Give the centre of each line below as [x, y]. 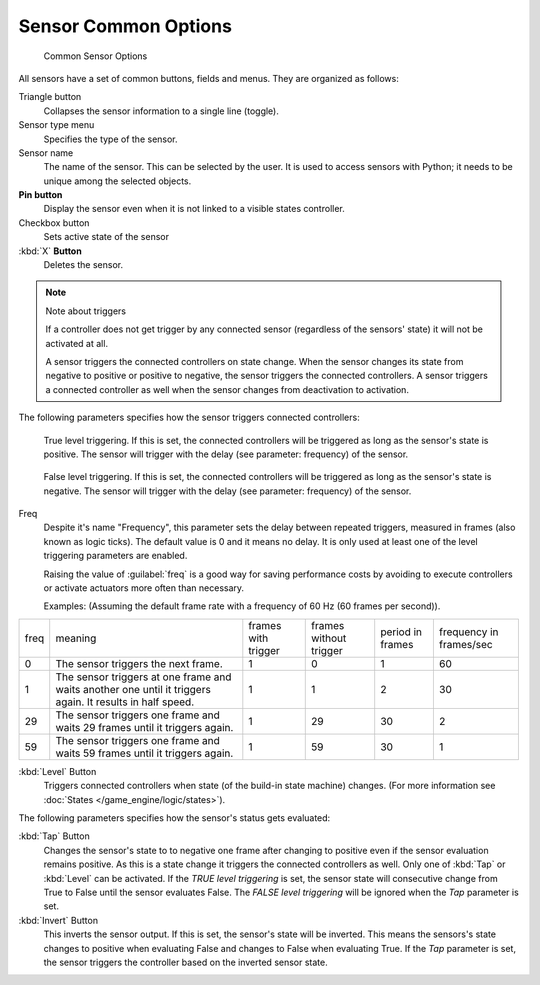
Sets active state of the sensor [106, 237]
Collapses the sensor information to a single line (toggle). [161, 111]
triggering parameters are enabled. [115, 556]
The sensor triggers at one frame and [143, 677]
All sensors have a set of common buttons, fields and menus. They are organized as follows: [208, 78]
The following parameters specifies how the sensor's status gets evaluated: [174, 818]
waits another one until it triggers [133, 689]
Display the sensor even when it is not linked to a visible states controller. [194, 209]
